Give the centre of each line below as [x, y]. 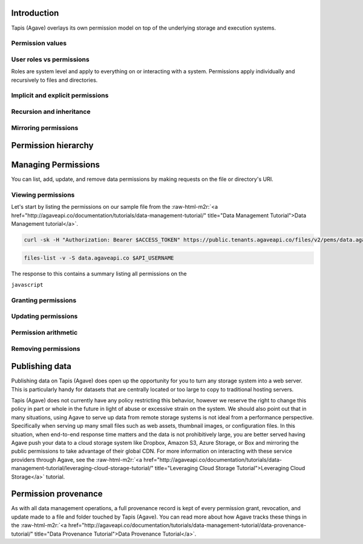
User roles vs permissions [51, 59]
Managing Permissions [55, 165]
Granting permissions [44, 300]
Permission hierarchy [52, 146]
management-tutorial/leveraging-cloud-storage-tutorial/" [82, 468]
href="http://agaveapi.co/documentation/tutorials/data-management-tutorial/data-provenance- [187, 525]
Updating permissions [44, 316]
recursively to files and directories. [54, 80]
